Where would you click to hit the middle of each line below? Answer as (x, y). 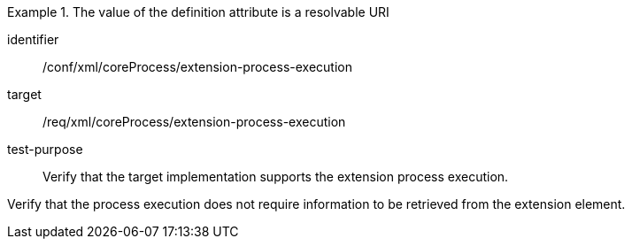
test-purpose (45, 149)
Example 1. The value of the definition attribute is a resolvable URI (198, 12)
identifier (33, 39)
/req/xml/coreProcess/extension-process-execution (194, 122)
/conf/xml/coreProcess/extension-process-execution (197, 67)
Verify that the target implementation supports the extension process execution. (276, 177)
